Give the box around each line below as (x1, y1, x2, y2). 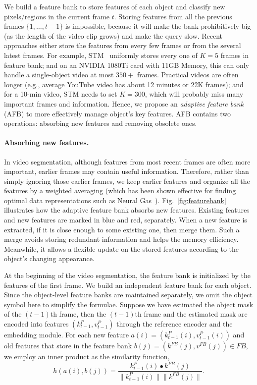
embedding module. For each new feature (4, 330, 129, 340)
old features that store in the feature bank (4, 340, 132, 351)
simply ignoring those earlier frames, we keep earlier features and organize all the (4, 175, 250, 186)
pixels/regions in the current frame (4, 11, 110, 21)
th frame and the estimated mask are (135, 309, 248, 319)
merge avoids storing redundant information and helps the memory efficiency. (4, 234, 239, 244)
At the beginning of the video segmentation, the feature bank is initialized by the (4, 270, 251, 280)
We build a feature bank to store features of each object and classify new (4, 1, 225, 11)
